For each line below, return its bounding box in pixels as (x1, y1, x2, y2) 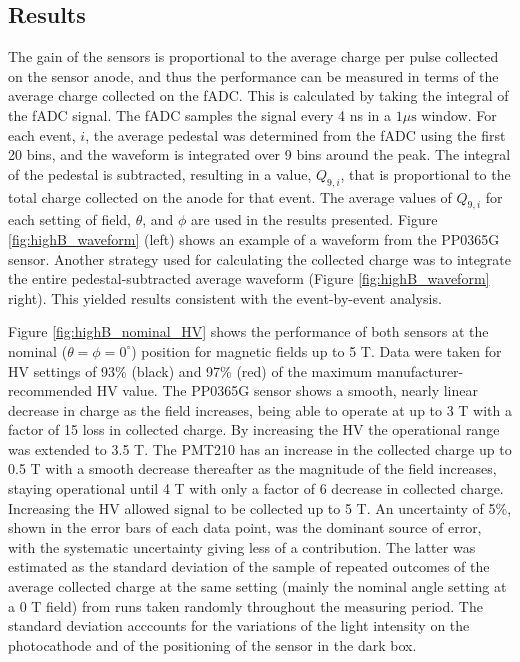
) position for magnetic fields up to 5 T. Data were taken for (131, 340, 502, 361)
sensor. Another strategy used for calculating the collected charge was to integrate (8, 248, 512, 269)
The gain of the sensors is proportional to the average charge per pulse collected (8, 46, 499, 67)
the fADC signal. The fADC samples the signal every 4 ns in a (8, 104, 392, 125)
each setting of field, (8, 209, 131, 230)
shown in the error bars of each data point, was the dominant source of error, (8, 517, 482, 538)
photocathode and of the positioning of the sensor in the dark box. (8, 634, 417, 655)
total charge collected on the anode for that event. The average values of (8, 186, 452, 207)
